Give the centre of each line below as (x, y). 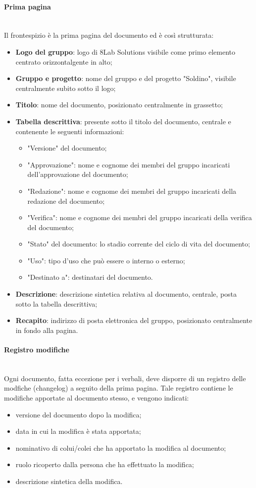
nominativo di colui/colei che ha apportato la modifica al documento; (121, 447)
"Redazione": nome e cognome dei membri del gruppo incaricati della (132, 191)
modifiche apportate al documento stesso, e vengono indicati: (97, 398)
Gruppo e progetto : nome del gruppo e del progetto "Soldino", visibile (126, 78)
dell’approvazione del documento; (78, 174)
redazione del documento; (66, 201)
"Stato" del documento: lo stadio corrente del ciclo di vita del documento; (139, 244)
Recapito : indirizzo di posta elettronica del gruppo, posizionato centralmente (134, 320)
